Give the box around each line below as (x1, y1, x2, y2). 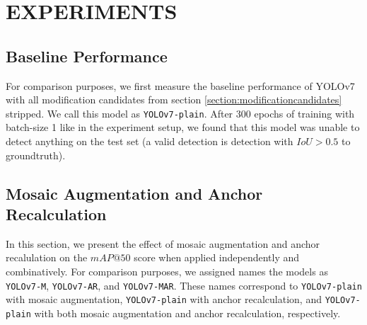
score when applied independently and (134, 250, 300, 265)
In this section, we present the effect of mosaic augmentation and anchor (6, 236, 320, 251)
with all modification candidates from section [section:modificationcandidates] (6, 92, 342, 107)
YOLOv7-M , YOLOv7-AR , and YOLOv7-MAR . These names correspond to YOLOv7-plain (6, 278, 362, 292)
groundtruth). (6, 147, 66, 162)
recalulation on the (6, 250, 88, 265)
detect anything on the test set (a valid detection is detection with (6, 134, 293, 149)
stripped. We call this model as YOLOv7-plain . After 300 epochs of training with (6, 106, 355, 120)
